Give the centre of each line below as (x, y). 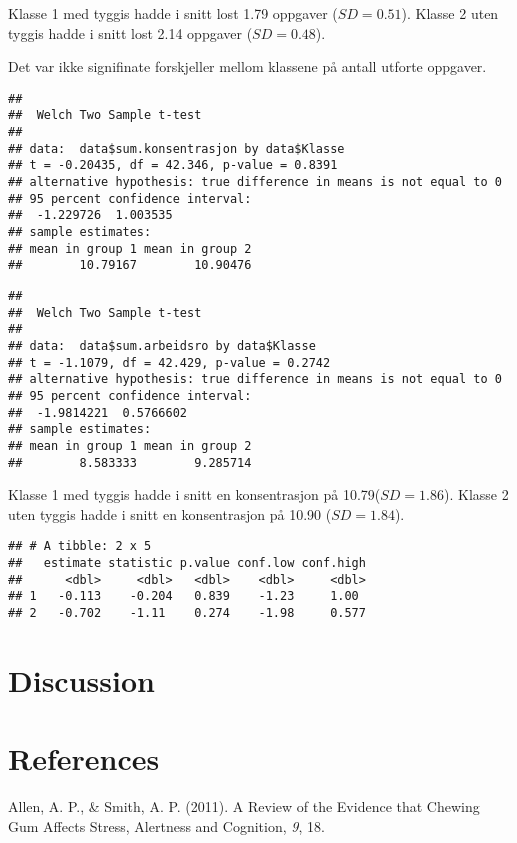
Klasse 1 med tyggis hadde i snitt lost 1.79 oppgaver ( (173, 13)
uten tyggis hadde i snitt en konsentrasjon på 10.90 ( (170, 513)
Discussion (81, 679)
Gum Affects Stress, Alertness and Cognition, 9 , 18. (166, 825)
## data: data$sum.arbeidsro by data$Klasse (162, 345)
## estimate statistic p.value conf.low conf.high (187, 563)
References (84, 758)
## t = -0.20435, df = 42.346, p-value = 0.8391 (173, 165)
